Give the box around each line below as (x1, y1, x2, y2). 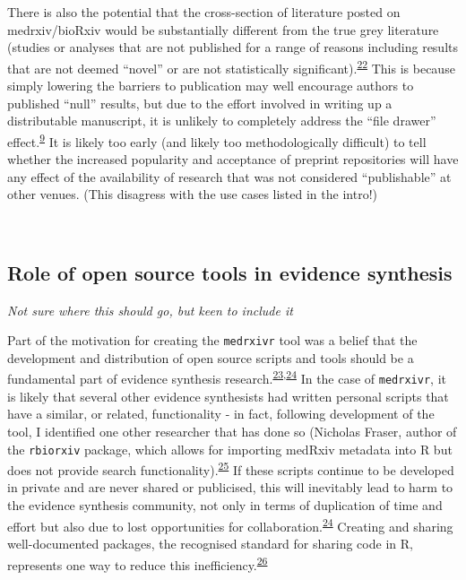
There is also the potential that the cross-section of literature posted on (7, 3, 401, 21)
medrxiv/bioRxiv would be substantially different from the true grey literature (7, 20, 439, 39)
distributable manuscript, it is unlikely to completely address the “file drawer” (7, 111, 436, 130)
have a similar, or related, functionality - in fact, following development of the (7, 404, 435, 423)
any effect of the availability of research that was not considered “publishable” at (7, 167, 452, 186)
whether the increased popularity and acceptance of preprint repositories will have (7, 150, 459, 169)
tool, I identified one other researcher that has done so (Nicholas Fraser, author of (7, 421, 457, 440)
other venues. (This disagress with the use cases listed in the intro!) (7, 185, 377, 203)
